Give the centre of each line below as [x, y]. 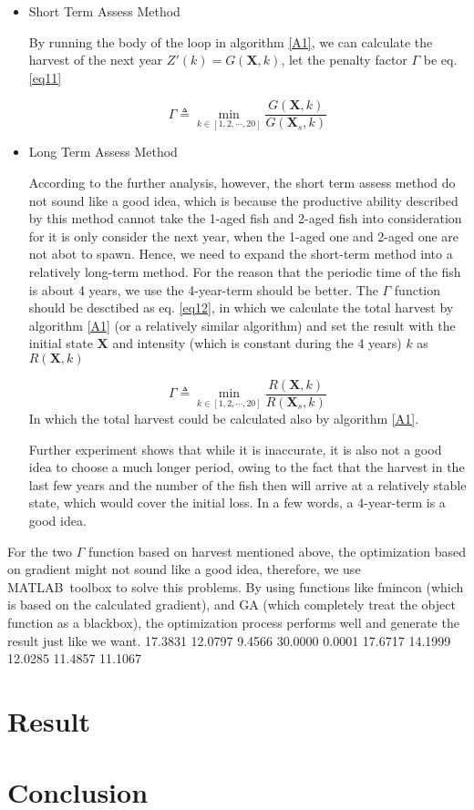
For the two [40, 551]
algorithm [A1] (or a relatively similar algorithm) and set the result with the [242, 325]
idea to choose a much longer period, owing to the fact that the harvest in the [247, 467]
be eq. [440, 60]
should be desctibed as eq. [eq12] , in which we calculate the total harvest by [241, 308]
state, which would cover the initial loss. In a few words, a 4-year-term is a [237, 502]
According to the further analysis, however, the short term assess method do [242, 183]
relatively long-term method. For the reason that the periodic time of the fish [245, 272]
